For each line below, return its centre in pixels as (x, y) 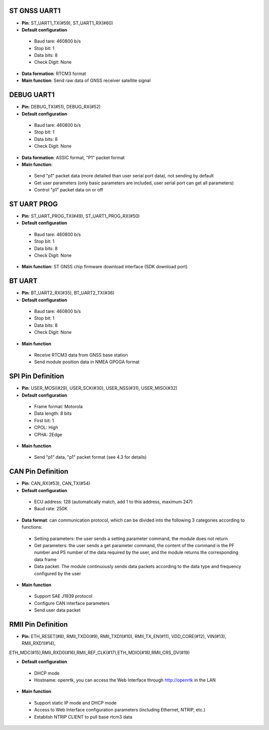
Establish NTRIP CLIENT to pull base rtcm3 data (83, 717)
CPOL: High (46, 428)
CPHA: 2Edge (48, 434)
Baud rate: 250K (51, 509)
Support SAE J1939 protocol (63, 596)
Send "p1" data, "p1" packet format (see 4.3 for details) (90, 457)
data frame (45, 559)
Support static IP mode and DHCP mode (75, 703)
